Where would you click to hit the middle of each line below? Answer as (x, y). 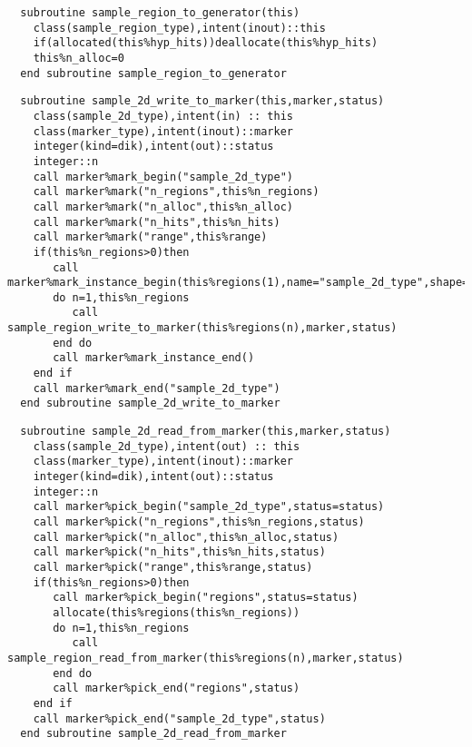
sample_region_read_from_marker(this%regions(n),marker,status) (206, 658)
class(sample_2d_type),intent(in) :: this (163, 116)
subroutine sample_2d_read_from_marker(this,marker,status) (206, 432)
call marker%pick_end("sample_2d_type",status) (179, 718)
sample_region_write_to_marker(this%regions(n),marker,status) (202, 328)
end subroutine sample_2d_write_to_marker (150, 403)
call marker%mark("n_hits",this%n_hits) (157, 222)
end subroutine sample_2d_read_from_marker (153, 734)
